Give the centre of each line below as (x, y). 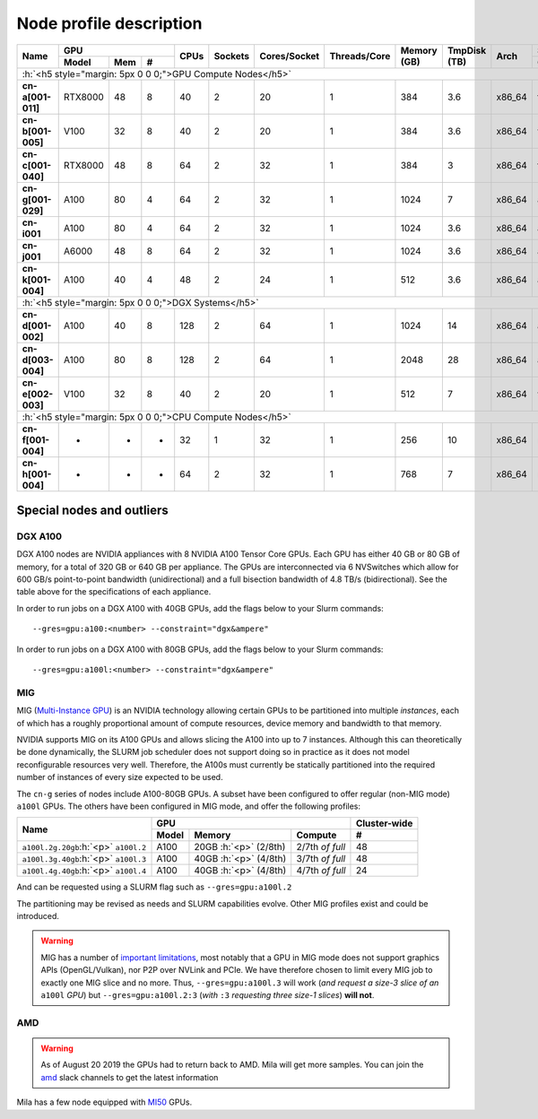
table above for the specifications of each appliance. (114, 592)
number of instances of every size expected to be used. (120, 777)
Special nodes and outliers (93, 510)
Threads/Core (360, 56)
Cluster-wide (384, 823)
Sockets (232, 56)
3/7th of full (321, 859)
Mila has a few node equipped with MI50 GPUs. (104, 1102)
